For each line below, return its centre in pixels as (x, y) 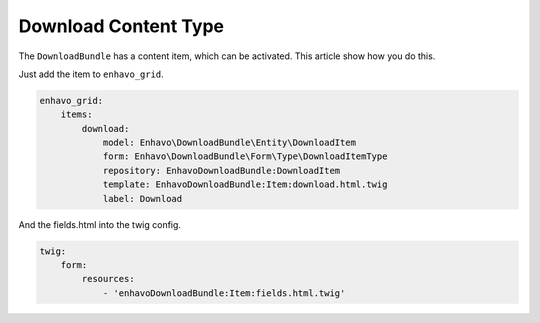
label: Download (142, 198)
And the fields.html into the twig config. (100, 224)
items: (76, 114)
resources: (108, 279)
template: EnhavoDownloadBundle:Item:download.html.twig (245, 184)
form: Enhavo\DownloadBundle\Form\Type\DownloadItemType (245, 156)
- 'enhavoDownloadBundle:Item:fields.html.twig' (224, 293)
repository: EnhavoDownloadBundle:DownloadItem (221, 170)
